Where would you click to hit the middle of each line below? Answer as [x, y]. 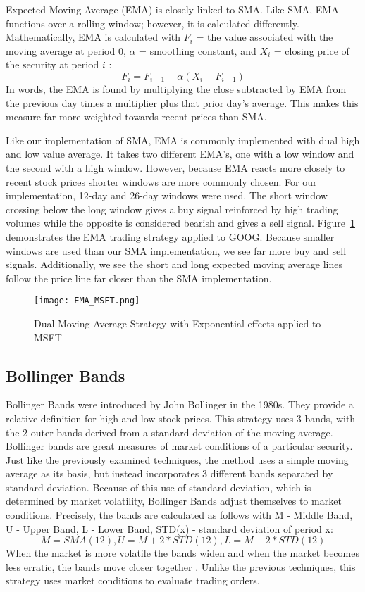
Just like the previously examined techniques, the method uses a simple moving [177, 459]
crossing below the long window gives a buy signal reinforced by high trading [172, 209]
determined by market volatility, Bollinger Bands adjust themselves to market [174, 501]
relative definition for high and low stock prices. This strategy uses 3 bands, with [181, 418]
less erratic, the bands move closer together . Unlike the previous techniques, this [181, 566]
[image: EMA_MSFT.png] [87, 301]
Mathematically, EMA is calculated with [93, 37]
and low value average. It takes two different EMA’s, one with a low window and [180, 154]
